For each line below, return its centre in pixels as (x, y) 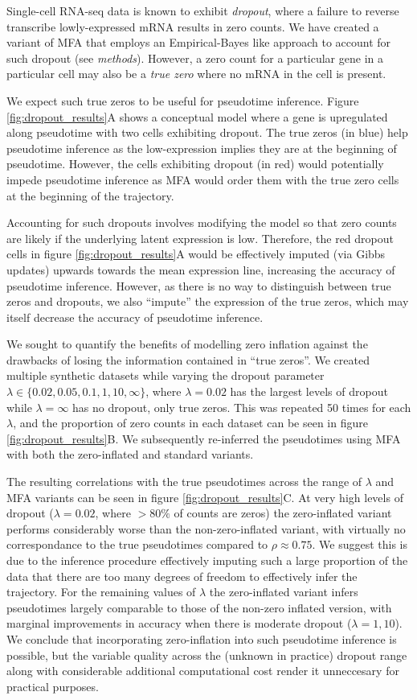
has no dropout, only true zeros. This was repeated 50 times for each (242, 407)
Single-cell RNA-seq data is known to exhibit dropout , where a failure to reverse (203, 10)
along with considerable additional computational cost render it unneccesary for (203, 671)
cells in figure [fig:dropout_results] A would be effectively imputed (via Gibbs (196, 254)
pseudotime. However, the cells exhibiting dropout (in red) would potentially (195, 164)
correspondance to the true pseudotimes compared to (137, 544)
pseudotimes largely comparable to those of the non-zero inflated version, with (199, 607)
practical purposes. (53, 686)
